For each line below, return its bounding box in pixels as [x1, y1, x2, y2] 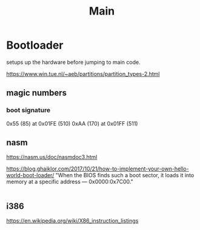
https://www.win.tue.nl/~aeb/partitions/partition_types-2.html [6, 70, 160, 77]
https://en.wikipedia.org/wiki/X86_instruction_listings [6, 217, 139, 225]
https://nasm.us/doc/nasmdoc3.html [6, 154, 98, 161]
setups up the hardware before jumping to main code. [6, 58, 141, 66]
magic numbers [6, 88, 67, 98]
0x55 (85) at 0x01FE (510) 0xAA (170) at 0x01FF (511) [6, 120, 138, 127]
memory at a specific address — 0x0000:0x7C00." [6, 178, 133, 186]
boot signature [6, 106, 51, 115]
